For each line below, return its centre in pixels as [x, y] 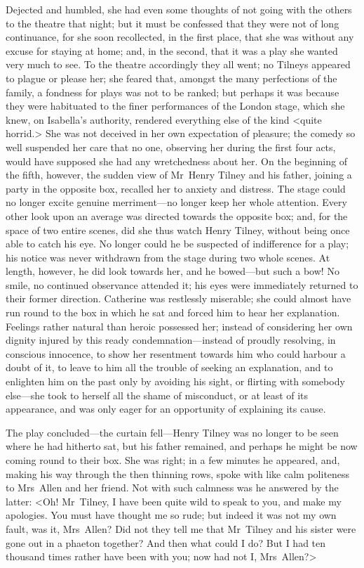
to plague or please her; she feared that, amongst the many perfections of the [171, 78]
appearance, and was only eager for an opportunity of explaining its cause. [166, 409]
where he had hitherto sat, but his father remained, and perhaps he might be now [182, 446]
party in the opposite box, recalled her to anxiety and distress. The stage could [176, 188]
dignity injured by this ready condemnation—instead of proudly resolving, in [171, 340]
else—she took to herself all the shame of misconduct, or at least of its [157, 395]
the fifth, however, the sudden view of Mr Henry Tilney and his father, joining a [179, 175]
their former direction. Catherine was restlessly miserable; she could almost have [178, 298]
